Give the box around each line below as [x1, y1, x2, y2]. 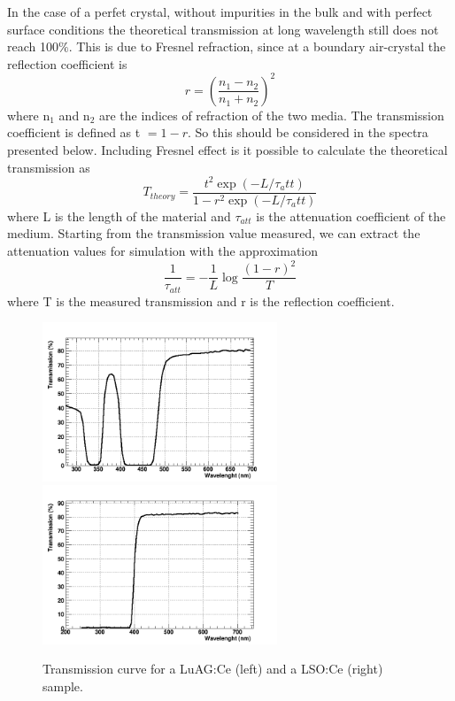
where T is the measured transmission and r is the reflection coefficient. [7, 291, 395, 310]
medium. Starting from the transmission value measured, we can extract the [7, 224, 420, 243]
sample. [42, 676, 83, 695]
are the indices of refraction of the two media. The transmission [98, 105, 444, 124]
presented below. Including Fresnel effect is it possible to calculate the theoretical [7, 141, 448, 159]
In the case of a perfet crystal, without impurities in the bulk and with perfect [7, 3, 433, 20]
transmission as [7, 158, 90, 176]
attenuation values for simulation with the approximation [7, 242, 319, 259]
